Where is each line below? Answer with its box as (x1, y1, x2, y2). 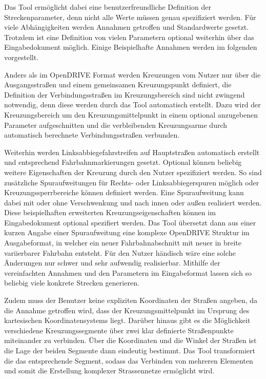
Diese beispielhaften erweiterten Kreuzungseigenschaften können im (4, 207, 216, 218)
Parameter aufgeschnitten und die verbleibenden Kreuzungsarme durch (4, 119, 228, 130)
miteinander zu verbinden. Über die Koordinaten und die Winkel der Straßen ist (4, 335, 257, 346)
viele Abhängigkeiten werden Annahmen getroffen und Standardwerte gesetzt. (4, 22, 249, 32)
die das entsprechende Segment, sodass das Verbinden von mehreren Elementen (4, 355, 253, 366)
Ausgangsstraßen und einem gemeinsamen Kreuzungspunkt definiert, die (4, 79, 232, 90)
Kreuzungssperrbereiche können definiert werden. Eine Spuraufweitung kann (4, 187, 244, 198)
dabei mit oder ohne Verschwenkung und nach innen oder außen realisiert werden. (4, 197, 262, 207)
